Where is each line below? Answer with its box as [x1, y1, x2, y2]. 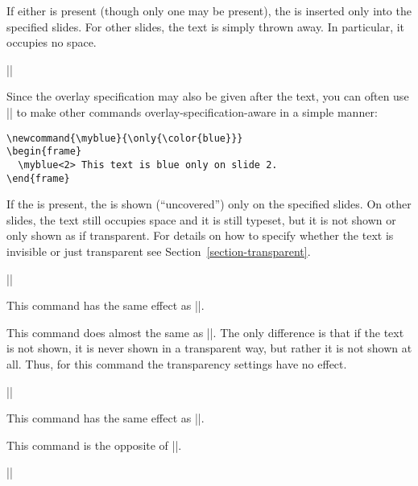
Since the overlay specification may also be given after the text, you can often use [6, 88, 409, 105]
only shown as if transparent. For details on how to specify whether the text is [6, 227, 394, 244]
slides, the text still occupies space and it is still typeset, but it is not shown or [6, 211, 396, 228]
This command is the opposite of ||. [6, 436, 182, 453]
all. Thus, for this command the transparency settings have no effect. [6, 355, 347, 372]
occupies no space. [6, 34, 97, 51]
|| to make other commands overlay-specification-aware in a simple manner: [6, 103, 378, 120]
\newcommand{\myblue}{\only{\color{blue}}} [6, 132, 243, 144]
